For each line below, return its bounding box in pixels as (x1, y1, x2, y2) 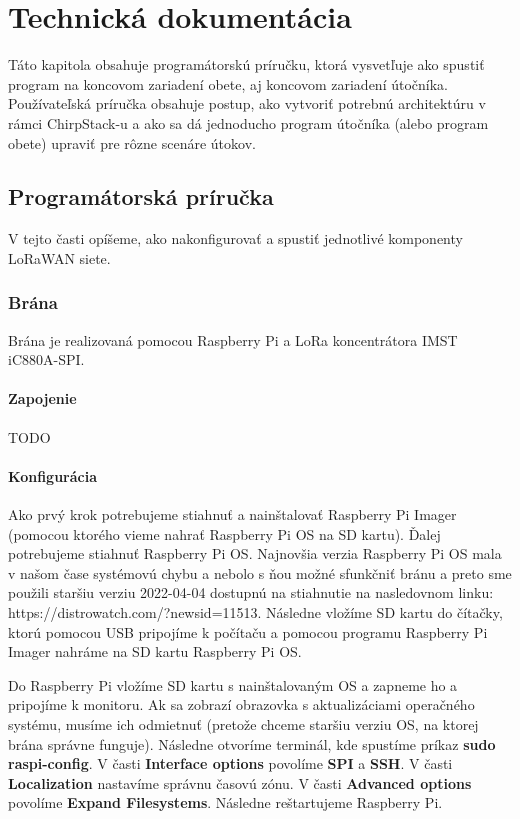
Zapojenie (8, 388, 77, 409)
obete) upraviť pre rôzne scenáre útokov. (8, 132, 256, 153)
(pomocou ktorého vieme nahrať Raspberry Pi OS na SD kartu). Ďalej (8, 523, 441, 544)
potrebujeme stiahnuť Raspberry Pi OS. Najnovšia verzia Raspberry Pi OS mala (8, 543, 502, 564)
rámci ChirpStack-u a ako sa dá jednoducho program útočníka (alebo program (8, 112, 489, 133)
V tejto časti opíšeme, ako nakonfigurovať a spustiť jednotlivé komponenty (8, 228, 463, 249)
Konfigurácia (8, 465, 98, 486)
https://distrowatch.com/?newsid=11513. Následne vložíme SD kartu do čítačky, (8, 602, 503, 623)
